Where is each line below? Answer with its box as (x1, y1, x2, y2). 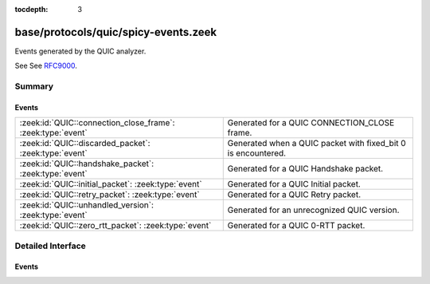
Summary (14, 81, 54, 92)
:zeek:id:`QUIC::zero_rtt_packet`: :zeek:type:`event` (19, 220, 212, 231)
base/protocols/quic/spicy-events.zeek (14, 25, 217, 39)
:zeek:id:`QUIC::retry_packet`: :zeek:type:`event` (19, 189, 200, 200)
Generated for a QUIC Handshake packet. (227, 164, 384, 175)
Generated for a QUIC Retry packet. (227, 189, 362, 200)
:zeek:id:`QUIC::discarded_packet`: (19, 138, 150, 149)
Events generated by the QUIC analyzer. (14, 46, 147, 56)
